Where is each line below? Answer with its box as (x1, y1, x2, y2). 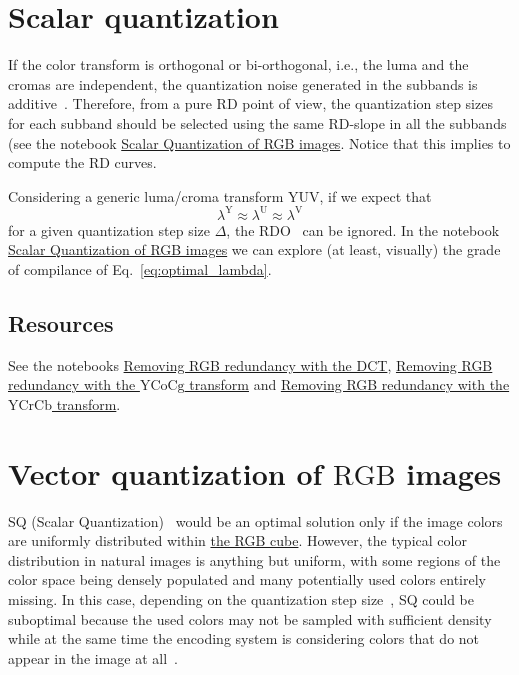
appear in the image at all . (8, 647, 179, 668)
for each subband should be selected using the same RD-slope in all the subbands (8, 112, 507, 133)
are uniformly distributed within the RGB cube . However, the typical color (8, 530, 467, 551)
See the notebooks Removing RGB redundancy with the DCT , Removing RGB (8, 354, 493, 375)
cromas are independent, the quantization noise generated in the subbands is (8, 73, 478, 94)
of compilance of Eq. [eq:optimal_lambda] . (8, 258, 272, 279)
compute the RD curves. (8, 152, 157, 173)
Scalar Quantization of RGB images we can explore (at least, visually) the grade (8, 239, 501, 260)
